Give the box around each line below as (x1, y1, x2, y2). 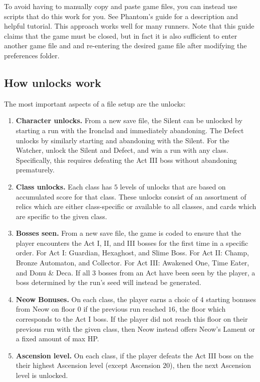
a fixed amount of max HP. (16, 333, 99, 344)
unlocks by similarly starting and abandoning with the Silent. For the (16, 135, 229, 145)
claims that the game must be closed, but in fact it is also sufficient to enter (4, 30, 237, 41)
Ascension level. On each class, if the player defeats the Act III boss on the (16, 350, 253, 360)
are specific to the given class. (16, 211, 107, 221)
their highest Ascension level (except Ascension (16, 360, 161, 370)
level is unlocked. (16, 370, 68, 380)
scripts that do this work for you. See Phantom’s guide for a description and (4, 11, 238, 21)
